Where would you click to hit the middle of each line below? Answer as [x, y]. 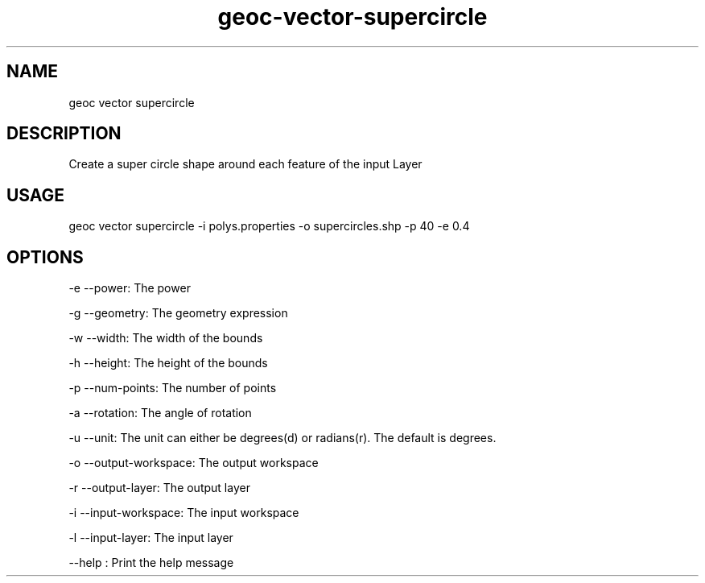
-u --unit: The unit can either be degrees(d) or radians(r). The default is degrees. [282, 438]
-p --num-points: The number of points [173, 388]
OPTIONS [45, 257]
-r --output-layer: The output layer [159, 488]
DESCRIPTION [64, 134]
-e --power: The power [130, 288]
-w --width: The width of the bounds [166, 338]
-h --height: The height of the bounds [168, 363]
